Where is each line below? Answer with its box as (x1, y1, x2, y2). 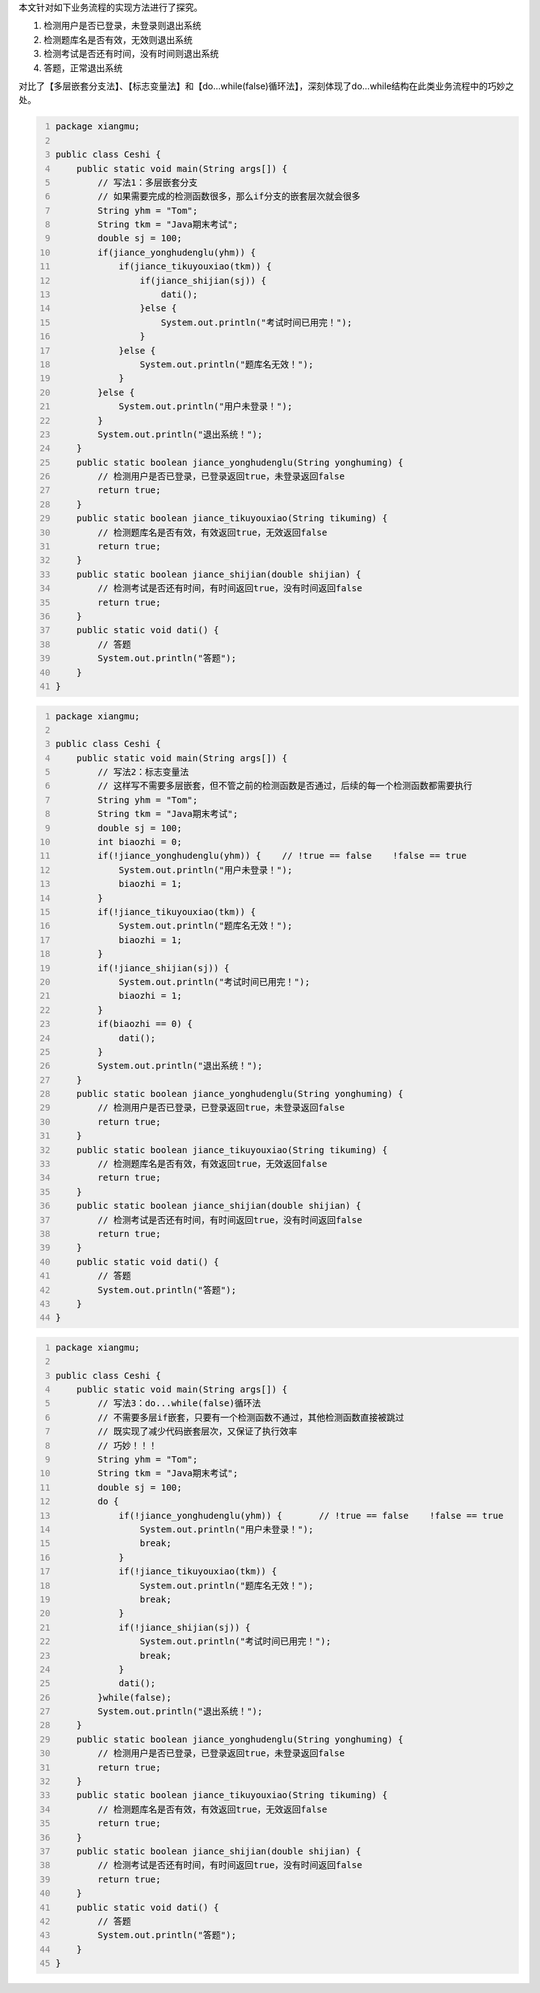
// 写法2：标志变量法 (97, 766, 190, 778)
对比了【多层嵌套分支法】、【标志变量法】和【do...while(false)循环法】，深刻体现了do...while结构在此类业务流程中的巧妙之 (18, 80, 515, 92)
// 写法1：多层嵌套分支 (97, 176, 199, 188)
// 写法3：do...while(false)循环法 (97, 1398, 262, 1409)
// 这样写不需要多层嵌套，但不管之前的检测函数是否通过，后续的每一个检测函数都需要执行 (97, 780, 473, 792)
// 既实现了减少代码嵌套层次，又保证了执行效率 (97, 1426, 298, 1437)
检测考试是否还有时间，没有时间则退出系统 (43, 48, 219, 60)
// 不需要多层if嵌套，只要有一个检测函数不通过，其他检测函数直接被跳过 (97, 1411, 405, 1423)
